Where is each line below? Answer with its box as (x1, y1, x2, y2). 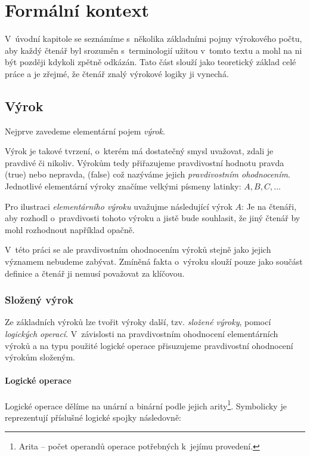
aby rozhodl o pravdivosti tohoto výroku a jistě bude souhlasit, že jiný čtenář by (5, 212, 300, 224)
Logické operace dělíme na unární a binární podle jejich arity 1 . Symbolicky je (5, 397, 287, 412)
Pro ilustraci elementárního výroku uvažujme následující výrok (5, 200, 232, 212)
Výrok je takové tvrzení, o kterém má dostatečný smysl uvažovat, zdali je (5, 145, 274, 157)
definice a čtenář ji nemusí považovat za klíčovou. (5, 267, 185, 279)
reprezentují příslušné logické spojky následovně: (5, 411, 182, 423)
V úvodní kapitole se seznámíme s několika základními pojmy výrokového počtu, (5, 32, 302, 45)
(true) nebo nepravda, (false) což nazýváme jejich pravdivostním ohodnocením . (5, 168, 290, 180)
